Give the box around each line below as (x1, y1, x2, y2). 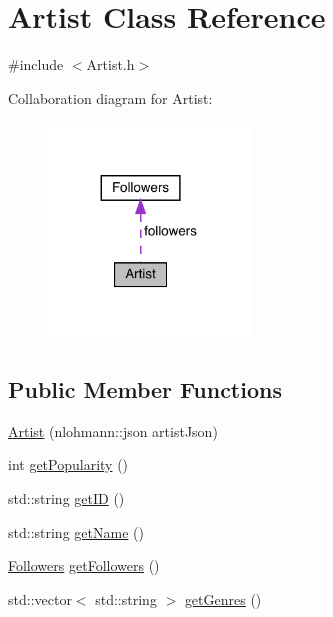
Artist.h (86, 54, 135, 75)
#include (8, 54, 64, 75)
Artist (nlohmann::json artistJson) (8, 420, 218, 441)
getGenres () (184, 588, 262, 609)
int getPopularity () (8, 454, 129, 475)
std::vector (8, 588, 72, 609)
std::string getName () (8, 521, 144, 542)
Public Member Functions (8, 373, 282, 404)
